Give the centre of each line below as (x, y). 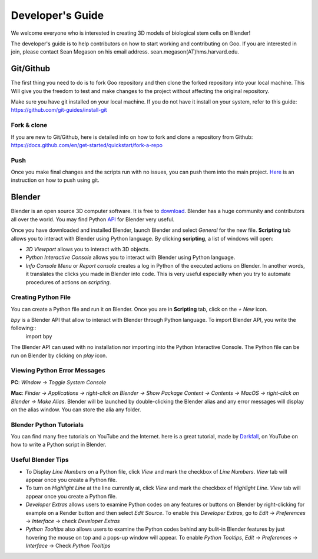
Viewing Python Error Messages (58, 371)
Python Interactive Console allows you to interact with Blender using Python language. (130, 257)
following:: (24, 328)
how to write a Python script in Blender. (59, 445)
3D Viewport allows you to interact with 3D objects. (88, 249)
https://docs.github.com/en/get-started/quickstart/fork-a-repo (87, 145)
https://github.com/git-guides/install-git (59, 110)
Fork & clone (29, 125)
